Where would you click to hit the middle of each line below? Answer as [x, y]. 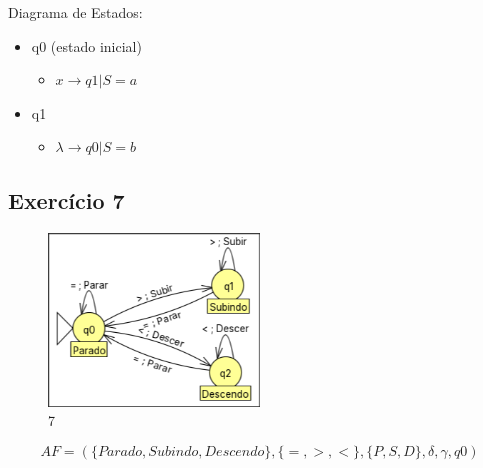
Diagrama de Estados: [75, 12]
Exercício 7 [66, 200]
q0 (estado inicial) [86, 45]
